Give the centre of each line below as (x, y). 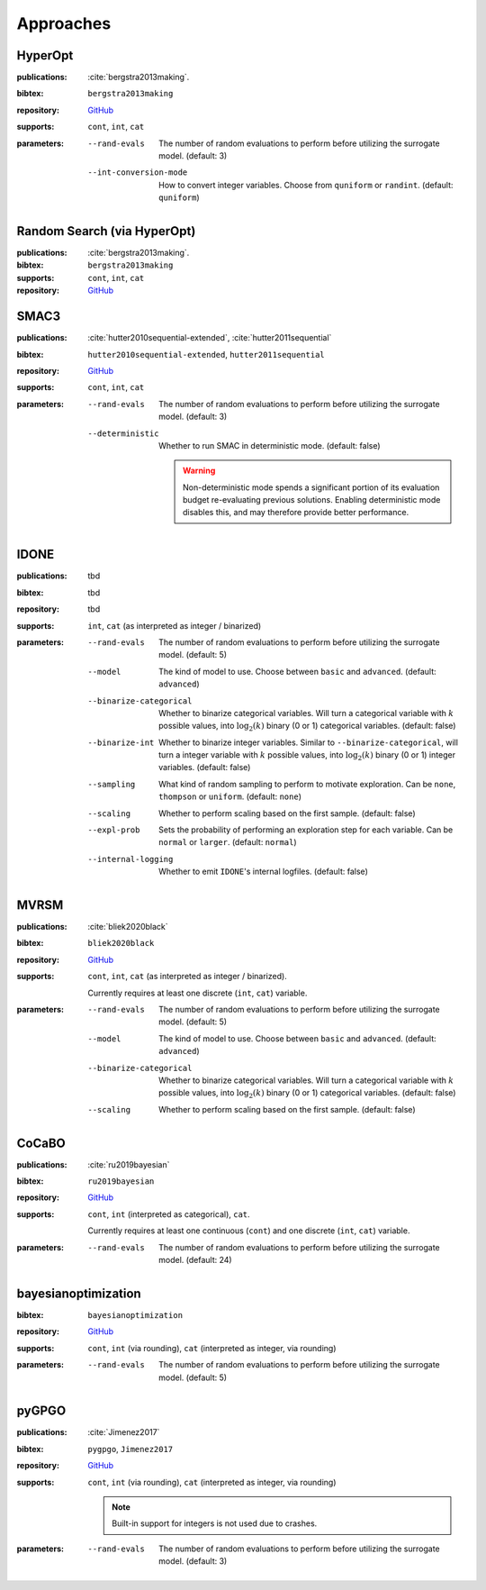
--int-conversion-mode (138, 173)
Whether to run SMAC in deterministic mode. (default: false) (270, 445)
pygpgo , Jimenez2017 (130, 1449)
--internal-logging (130, 859)
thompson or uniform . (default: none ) (230, 796)
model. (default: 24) (196, 1260)
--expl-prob (114, 830)
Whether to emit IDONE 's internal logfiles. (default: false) (263, 872)
